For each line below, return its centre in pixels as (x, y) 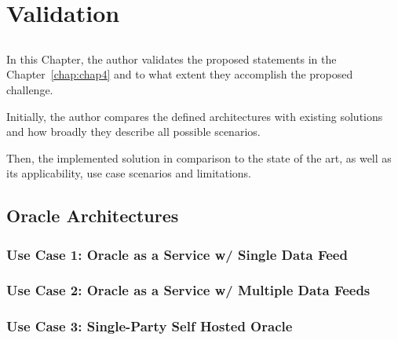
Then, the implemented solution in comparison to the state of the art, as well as (199, 157)
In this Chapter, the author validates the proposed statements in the (172, 58)
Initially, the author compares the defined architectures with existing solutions (195, 116)
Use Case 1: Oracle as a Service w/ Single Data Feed (177, 254)
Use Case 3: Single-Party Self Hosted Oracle (150, 326)
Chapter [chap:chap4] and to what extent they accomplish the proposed (180, 74)
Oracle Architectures (93, 216)
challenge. (30, 89)
